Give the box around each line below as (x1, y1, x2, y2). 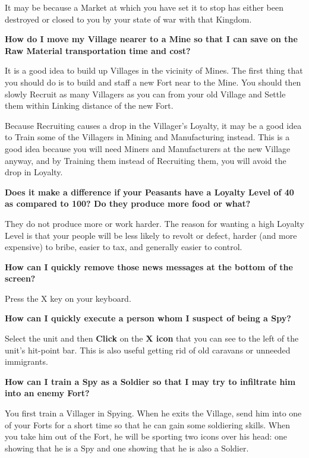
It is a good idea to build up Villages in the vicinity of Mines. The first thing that (5, 64, 303, 77)
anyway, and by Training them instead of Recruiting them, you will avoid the (5, 154, 286, 166)
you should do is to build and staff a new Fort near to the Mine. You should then (5, 75, 301, 88)
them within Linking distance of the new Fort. (5, 99, 174, 112)
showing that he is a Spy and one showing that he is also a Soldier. (5, 441, 249, 454)
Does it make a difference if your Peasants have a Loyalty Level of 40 (5, 185, 294, 198)
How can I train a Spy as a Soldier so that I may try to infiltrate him (5, 375, 296, 387)
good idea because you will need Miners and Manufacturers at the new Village (5, 142, 291, 154)
